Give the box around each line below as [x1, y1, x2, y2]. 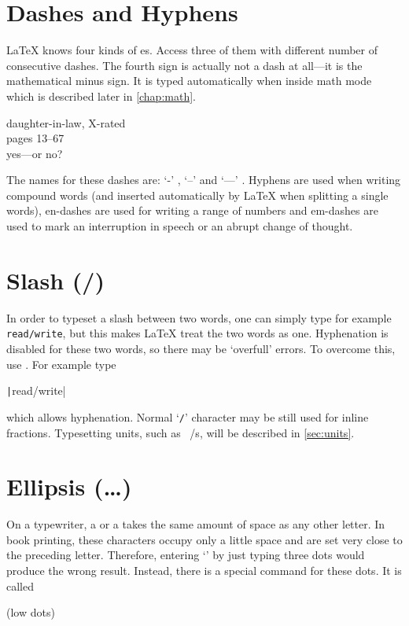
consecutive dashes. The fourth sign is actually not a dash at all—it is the [6, 57, 363, 73]
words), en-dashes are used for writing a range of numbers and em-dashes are [6, 202, 378, 219]
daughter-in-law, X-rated [6, 114, 126, 131]
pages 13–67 [6, 130, 64, 146]
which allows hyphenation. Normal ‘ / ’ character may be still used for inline [6, 408, 369, 425]
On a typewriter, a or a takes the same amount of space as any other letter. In [6, 516, 385, 532]
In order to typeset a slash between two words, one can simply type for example [6, 309, 392, 326]
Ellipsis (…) [6, 470, 132, 503]
